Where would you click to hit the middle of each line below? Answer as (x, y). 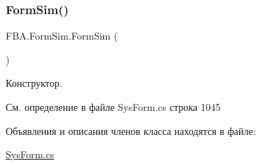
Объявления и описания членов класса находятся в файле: (131, 130)
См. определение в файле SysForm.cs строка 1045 (113, 107)
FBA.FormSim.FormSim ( (62, 36)
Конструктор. (34, 83)
